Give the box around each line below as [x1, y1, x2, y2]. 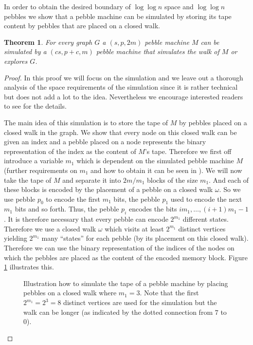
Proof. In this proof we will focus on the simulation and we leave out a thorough [4, 72, 243, 82]
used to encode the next [170, 193, 242, 204]
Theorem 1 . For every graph [4, 37, 92, 47]
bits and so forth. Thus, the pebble [15, 204, 119, 214]
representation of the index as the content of [4, 146, 136, 156]
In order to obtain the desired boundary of [4, 1, 131, 11]
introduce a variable [4, 155, 63, 166]
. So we [219, 184, 241, 194]
